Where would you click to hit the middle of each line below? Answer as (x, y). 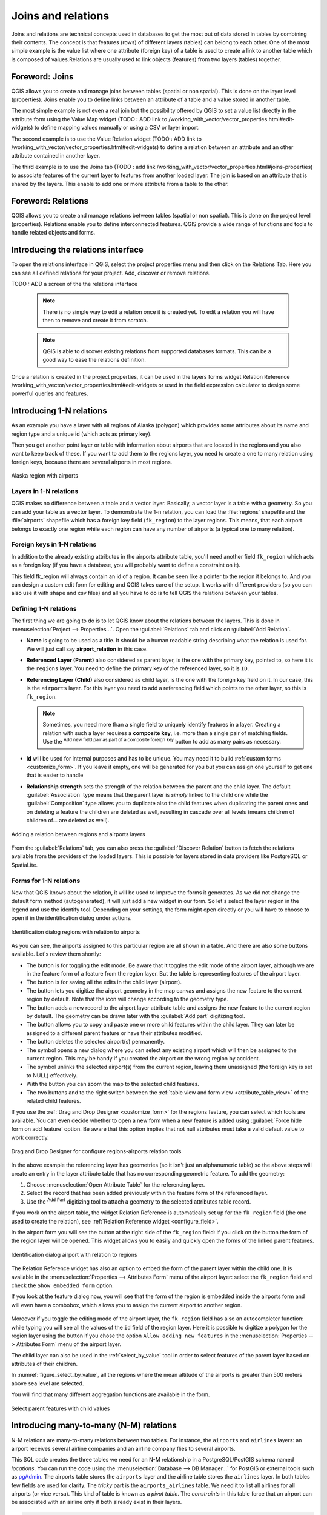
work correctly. (30, 1137)
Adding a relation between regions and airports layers (78, 834)
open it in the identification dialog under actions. (71, 918)
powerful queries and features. (50, 393)
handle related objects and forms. (53, 233)
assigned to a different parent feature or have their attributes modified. (114, 1033)
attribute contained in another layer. (56, 156)
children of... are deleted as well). (68, 821)
